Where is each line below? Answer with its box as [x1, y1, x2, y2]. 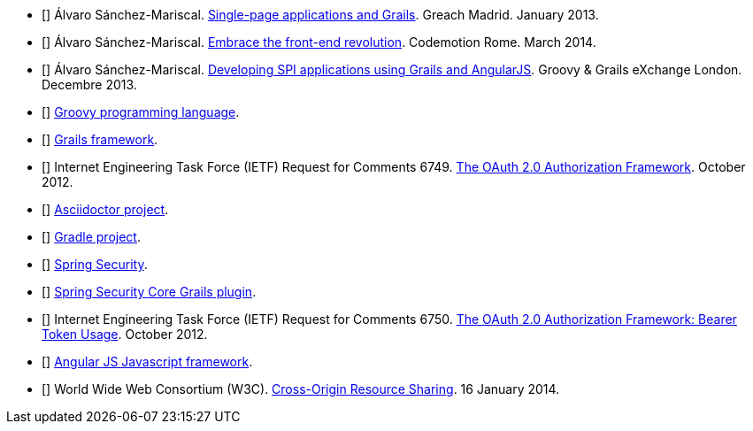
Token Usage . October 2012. [42, 327, 208, 342]
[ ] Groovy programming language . [42, 104, 240, 119]
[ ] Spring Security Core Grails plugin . [42, 284, 257, 299]
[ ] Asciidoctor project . [42, 202, 169, 217]
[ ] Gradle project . [42, 229, 141, 244]
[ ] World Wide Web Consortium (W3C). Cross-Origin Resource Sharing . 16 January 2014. [42, 381, 560, 396]
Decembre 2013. [42, 77, 137, 92]
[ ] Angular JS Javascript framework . [42, 354, 253, 369]
